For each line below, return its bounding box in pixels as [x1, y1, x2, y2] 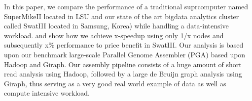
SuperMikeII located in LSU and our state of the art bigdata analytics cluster [4, 11, 239, 21]
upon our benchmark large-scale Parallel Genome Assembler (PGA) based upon [4, 49, 246, 59]
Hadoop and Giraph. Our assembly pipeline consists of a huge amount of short [4, 59, 242, 69]
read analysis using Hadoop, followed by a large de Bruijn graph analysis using [4, 69, 242, 79]
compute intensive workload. [4, 88, 90, 98]
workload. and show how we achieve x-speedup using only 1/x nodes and [4, 30, 224, 40]
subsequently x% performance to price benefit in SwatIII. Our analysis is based [4, 40, 244, 50]
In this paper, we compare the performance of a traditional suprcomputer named [4, 1, 249, 11]
